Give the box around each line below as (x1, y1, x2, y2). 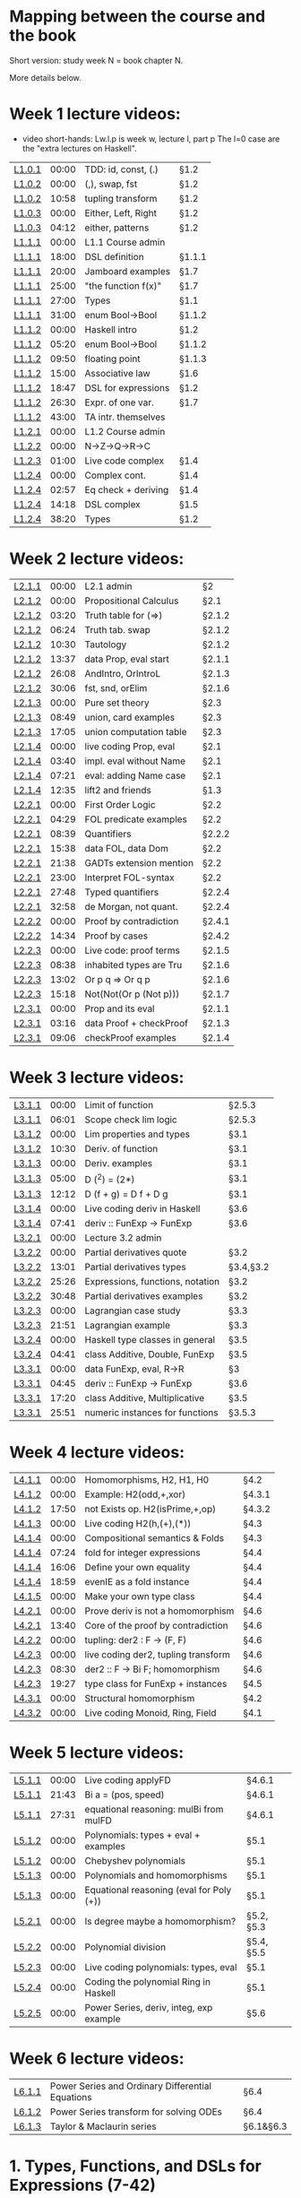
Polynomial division (84, 1941, 167, 1953)
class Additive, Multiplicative (84, 1392, 205, 1405)
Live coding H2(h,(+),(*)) (84, 1518, 192, 1530)
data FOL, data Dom (84, 842, 168, 854)
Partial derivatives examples (84, 1290, 203, 1302)
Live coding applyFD (84, 1773, 172, 1786)
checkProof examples (84, 1031, 176, 1043)
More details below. (9, 72, 82, 82)
